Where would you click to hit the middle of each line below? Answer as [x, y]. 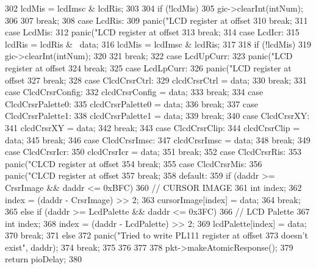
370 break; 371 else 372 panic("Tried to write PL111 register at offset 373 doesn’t [156, 235]
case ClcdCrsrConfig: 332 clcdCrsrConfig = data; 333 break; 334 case [134, 92]
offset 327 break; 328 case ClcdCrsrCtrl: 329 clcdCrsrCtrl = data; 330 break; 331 [156, 80]
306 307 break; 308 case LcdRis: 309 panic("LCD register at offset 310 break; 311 [156, 20]
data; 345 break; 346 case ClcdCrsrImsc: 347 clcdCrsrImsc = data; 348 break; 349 [158, 139]
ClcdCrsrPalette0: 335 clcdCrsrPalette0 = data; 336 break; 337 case [131, 103]
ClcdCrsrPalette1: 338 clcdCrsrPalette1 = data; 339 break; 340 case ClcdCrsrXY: [157, 116]
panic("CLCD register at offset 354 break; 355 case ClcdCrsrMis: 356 [134, 163]
